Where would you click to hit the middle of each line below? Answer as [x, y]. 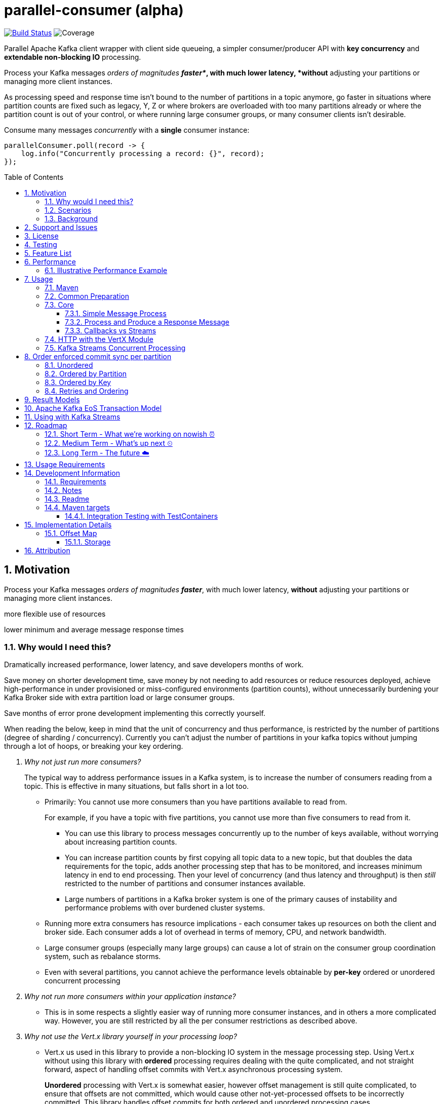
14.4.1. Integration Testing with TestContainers [142, 516]
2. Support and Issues [61, 227]
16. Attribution [47, 550]
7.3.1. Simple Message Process [116, 313]
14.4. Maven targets [77, 507]
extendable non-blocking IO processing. [73, 57]
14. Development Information [72, 473]
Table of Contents [34, 177]
